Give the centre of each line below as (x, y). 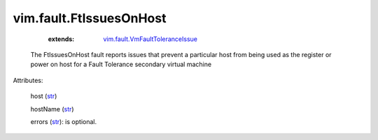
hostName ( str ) (52, 109)
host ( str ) (44, 96)
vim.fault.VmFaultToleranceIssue (150, 39)
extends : (61, 39)
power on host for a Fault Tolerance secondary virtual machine (121, 64)
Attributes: (28, 80)
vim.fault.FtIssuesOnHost (90, 18)
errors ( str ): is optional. (64, 121)
